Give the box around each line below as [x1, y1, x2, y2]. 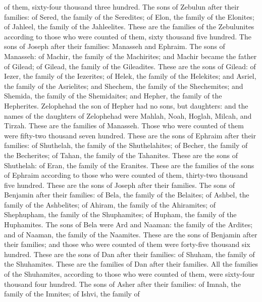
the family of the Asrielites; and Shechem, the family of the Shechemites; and [4, 80, 243, 91]
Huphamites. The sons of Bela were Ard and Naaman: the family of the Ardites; [4, 219, 253, 230]
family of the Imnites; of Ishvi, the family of [4, 288, 140, 299]
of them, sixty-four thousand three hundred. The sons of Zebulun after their [4, 2, 239, 12]
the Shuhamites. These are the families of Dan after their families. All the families [4, 259, 258, 269]
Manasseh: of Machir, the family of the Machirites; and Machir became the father [4, 51, 257, 61]
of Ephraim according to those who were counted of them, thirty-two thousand [4, 170, 248, 180]
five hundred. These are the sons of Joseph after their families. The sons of [4, 179, 235, 190]
